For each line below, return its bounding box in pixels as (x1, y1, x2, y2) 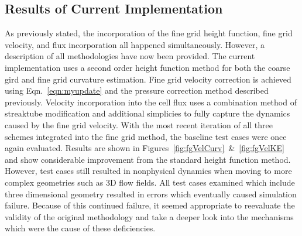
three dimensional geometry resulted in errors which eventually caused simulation (5, 187, 297, 200)
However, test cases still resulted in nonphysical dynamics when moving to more (5, 165, 292, 177)
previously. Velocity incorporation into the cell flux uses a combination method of (5, 95, 297, 108)
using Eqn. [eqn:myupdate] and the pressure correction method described (5, 84, 269, 97)
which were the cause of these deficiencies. (5, 222, 156, 234)
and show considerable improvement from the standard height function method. (5, 153, 291, 165)
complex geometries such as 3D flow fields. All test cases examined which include (5, 176, 295, 188)
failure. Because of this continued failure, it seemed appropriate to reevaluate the (5, 199, 295, 211)
